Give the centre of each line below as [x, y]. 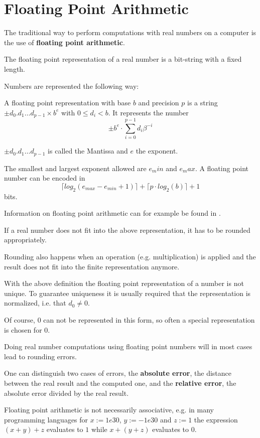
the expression [216, 419]
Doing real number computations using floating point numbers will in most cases [128, 346]
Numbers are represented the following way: [72, 86]
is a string [202, 103]
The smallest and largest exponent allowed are [75, 168]
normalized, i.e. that [35, 303]
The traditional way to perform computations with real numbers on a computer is [130, 32]
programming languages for [46, 419]
